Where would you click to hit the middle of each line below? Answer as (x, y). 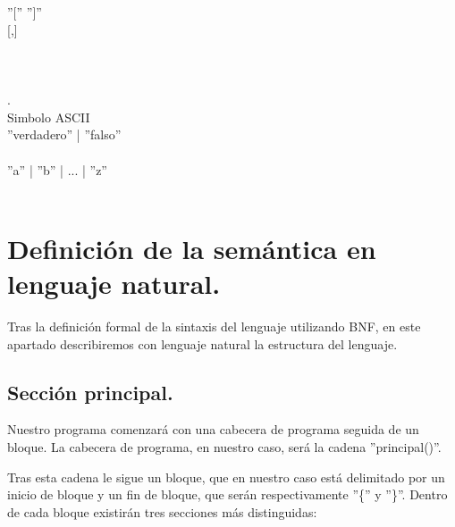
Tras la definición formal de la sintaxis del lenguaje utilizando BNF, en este (214, 326)
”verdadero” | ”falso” (64, 134)
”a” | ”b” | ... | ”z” (57, 169)
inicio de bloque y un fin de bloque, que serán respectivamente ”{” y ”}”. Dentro (227, 494)
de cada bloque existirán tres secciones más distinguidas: (162, 511)
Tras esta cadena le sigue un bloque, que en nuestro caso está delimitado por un (226, 477)
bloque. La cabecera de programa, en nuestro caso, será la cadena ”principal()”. (224, 447)
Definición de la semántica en (192, 248)
